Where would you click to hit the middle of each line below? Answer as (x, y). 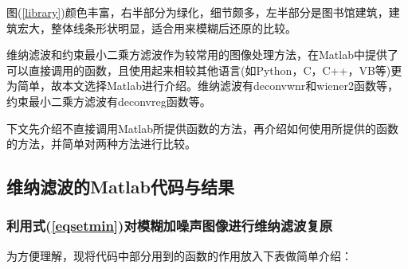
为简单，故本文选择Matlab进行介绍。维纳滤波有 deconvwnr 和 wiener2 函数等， (203, 86)
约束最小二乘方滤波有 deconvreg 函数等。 (109, 101)
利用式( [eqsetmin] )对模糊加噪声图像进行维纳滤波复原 (170, 226)
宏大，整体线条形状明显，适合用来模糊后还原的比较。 (157, 27)
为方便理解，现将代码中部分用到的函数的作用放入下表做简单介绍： (179, 255)
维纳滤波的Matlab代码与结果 (120, 187)
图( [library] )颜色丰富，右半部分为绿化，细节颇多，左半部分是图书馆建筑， (198, 12)
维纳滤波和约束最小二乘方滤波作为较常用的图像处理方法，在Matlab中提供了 (202, 55)
